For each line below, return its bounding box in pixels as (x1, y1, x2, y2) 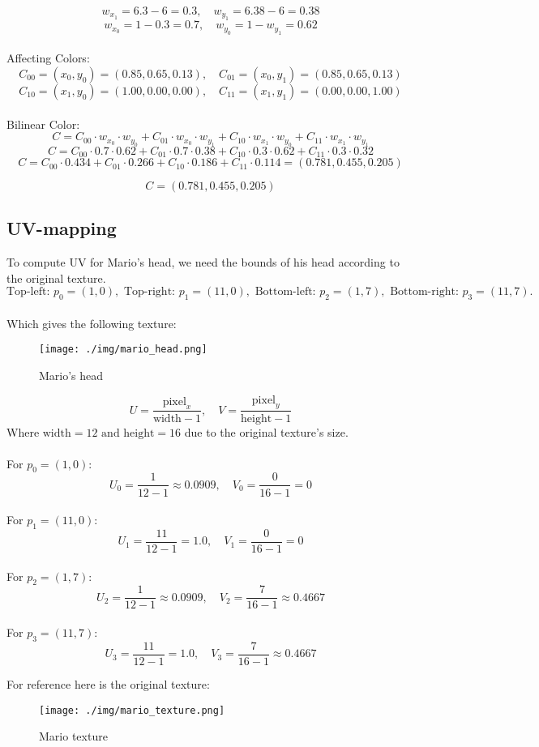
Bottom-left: (255, 286, 316, 298)
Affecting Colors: (6, 49, 90, 66)
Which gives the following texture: (6, 314, 177, 331)
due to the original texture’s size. (184, 423, 349, 440)
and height (101, 427, 155, 439)
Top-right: (123, 286, 175, 298)
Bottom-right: (390, 286, 459, 298)
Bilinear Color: (6, 115, 80, 132)
